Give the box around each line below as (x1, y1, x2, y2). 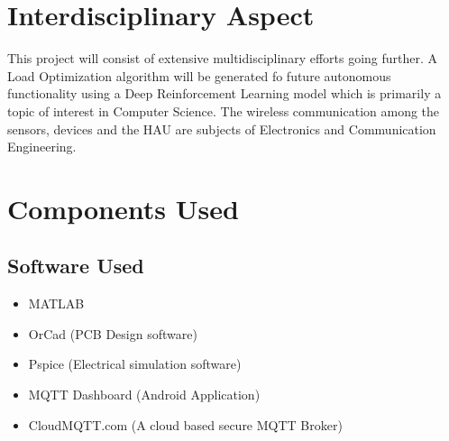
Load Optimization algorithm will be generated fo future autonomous (7, 66, 391, 85)
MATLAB (28, 294, 85, 313)
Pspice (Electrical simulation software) (28, 354, 242, 373)
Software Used (7, 252, 144, 280)
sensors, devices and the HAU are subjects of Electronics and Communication (7, 119, 436, 138)
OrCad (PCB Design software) (28, 324, 197, 343)
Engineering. (7, 137, 77, 156)
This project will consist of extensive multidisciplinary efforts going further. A (7, 49, 438, 68)
